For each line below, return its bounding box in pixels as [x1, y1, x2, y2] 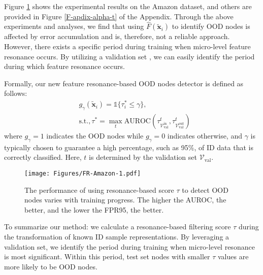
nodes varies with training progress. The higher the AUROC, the [24, 194, 226, 205]
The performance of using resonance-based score [24, 184, 174, 195]
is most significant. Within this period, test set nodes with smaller [4, 251, 210, 262]
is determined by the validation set [89, 152, 197, 162]
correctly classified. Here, [4, 152, 82, 162]
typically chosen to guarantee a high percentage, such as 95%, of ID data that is [4, 142, 253, 152]
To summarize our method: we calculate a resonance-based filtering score [4, 221, 231, 232]
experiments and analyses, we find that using [4, 21, 144, 31]
